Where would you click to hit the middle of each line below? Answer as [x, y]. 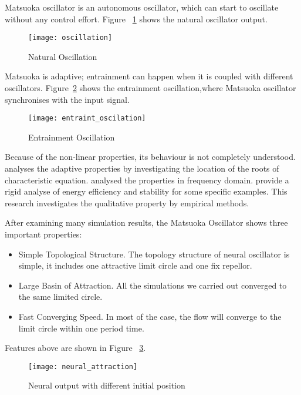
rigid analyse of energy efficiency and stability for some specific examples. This [146, 191]
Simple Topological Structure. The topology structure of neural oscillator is [154, 254]
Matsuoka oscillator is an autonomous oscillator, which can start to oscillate [142, 7]
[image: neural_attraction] [83, 366]
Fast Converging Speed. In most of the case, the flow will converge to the [150, 316]
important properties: [43, 234]
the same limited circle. [60, 297]
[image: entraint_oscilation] [87, 118]
